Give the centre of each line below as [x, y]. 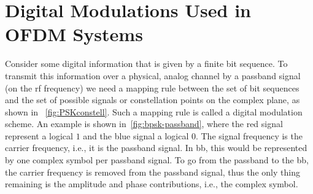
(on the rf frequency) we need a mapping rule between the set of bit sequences [152, 87]
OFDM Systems [74, 34]
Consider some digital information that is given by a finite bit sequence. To [146, 64]
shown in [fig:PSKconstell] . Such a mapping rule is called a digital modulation [154, 111]
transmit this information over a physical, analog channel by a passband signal [153, 75]
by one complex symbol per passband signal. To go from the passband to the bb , [157, 160]
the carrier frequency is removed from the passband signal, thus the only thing [153, 172]
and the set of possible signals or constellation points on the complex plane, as [153, 100]
